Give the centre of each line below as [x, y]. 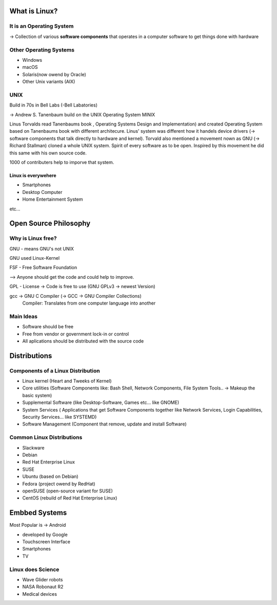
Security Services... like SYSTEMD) [60, 417]
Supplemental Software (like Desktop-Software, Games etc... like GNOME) [101, 403]
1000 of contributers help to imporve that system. [62, 162]
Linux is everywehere [33, 175]
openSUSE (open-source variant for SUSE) [67, 491]
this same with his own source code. [48, 153]
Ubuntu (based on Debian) [51, 476]
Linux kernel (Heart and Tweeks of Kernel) [67, 381]
